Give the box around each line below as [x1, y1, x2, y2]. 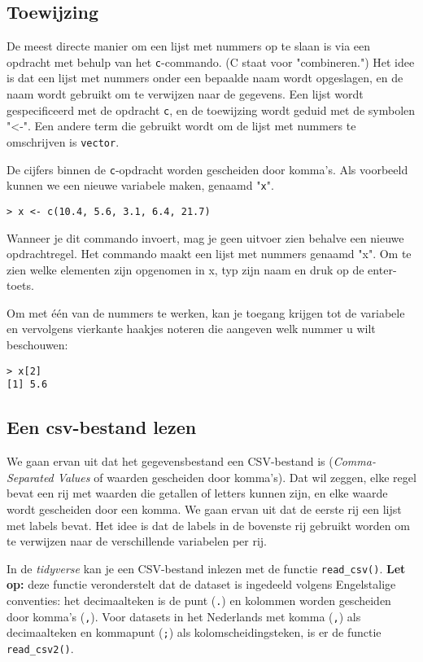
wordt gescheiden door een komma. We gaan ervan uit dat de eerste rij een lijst [7, 500, 402, 517]
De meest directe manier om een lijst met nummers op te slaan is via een [7, 37, 371, 55]
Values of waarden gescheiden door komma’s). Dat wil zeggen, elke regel [57, 468, 416, 485]
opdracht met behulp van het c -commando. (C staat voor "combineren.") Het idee [7, 53, 415, 70]
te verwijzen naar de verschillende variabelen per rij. [7, 533, 267, 550]
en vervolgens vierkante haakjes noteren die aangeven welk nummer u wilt [7, 320, 376, 337]
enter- [368, 261, 397, 278]
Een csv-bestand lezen [7, 414, 197, 440]
